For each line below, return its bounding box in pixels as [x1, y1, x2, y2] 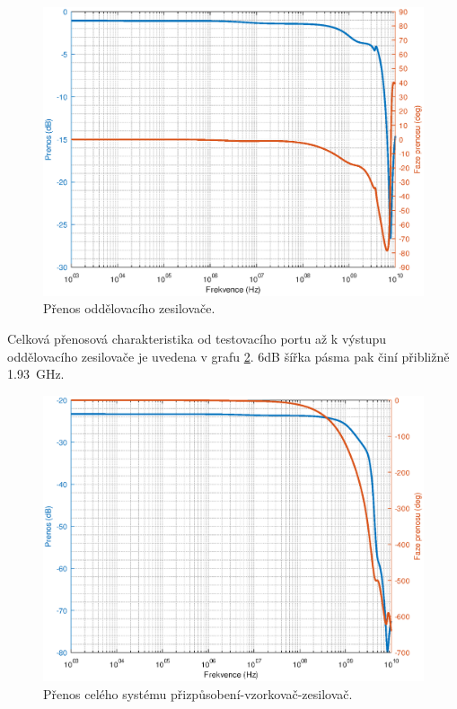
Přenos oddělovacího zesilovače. [43, 299, 215, 318]
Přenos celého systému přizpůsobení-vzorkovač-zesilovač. [43, 684, 353, 703]
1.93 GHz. [7, 364, 65, 383]
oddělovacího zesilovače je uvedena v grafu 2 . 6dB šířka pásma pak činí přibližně [7, 346, 450, 365]
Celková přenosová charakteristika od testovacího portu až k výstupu [7, 328, 387, 347]
